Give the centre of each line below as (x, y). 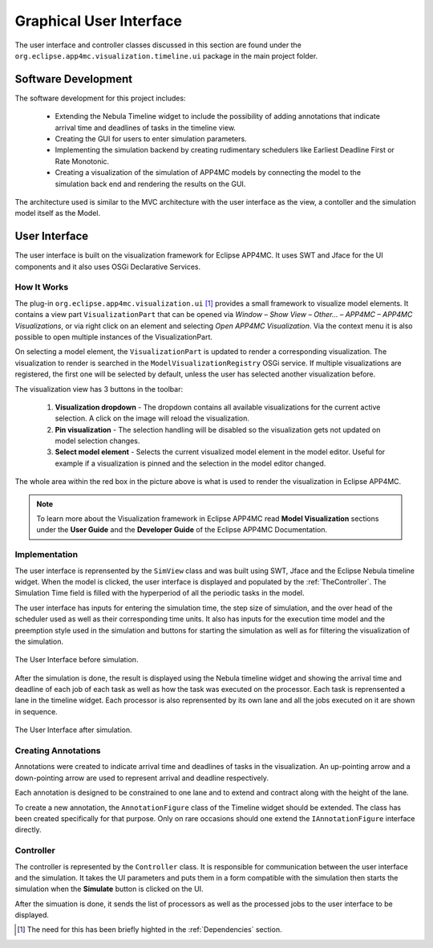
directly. (28, 830)
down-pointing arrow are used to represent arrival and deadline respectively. (142, 778)
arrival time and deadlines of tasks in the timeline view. (146, 128)
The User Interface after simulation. (73, 730)
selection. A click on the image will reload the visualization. (152, 418)
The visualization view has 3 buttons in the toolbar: (99, 389)
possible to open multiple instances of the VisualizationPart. (113, 336)
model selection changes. (97, 441)
